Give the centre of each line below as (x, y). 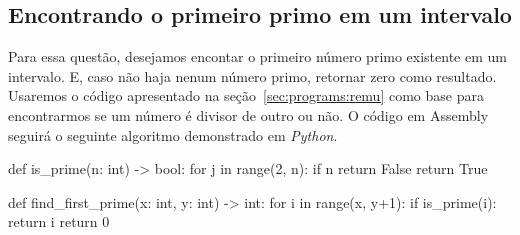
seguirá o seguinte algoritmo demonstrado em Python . (173, 134)
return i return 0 (59, 221)
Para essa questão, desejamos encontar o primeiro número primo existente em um (257, 56)
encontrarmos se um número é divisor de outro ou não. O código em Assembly (248, 114)
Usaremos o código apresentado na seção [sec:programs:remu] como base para (246, 95)
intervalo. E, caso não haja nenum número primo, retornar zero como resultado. (252, 75)
